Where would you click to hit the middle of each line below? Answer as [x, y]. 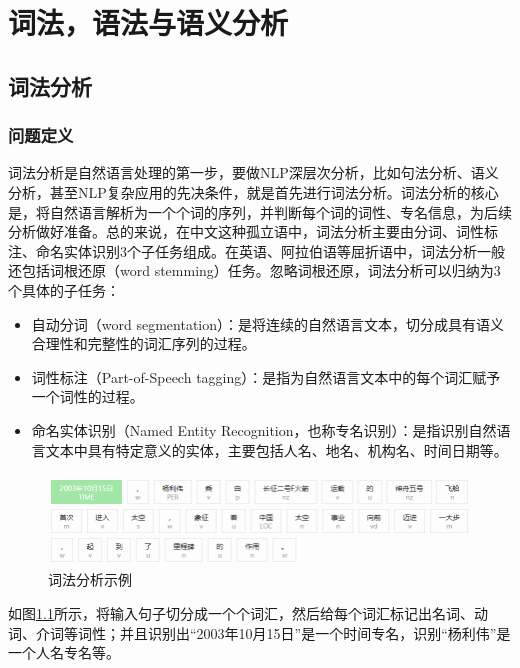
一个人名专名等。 [64, 652]
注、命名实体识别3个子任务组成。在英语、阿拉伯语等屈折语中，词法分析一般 [256, 250]
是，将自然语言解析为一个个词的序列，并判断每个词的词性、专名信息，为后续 [260, 211]
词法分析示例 [90, 579]
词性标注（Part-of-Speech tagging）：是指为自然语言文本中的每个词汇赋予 [266, 376]
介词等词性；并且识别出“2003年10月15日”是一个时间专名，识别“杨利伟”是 [273, 632]
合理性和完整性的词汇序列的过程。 [143, 343]
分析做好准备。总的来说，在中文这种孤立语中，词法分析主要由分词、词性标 [253, 231]
